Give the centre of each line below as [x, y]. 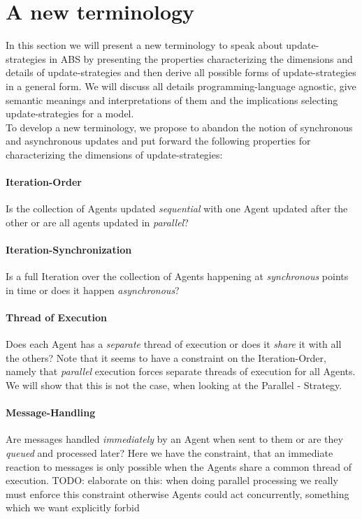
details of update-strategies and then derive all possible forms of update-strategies [181, 72]
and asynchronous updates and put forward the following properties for [158, 141]
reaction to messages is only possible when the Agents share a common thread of [179, 466]
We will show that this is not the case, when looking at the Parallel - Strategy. [174, 385]
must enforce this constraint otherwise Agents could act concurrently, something [178, 494]
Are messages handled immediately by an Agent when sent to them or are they [174, 439]
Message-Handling [51, 412]
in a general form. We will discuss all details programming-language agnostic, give [181, 86]
